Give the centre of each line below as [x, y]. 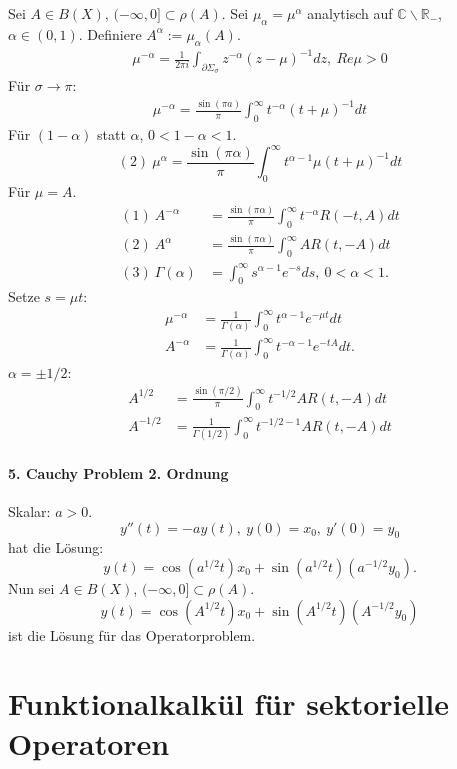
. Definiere [110, 33]
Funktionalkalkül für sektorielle [228, 703]
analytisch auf [350, 13]
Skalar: [29, 511]
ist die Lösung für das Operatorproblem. [132, 634]
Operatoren [89, 742]
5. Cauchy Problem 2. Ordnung [118, 472]
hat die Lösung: [56, 547]
